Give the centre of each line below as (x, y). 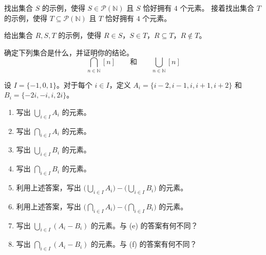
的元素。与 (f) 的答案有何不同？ (144, 244)
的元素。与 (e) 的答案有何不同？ (145, 225)
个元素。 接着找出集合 (217, 8)
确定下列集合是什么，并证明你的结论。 (69, 52)
